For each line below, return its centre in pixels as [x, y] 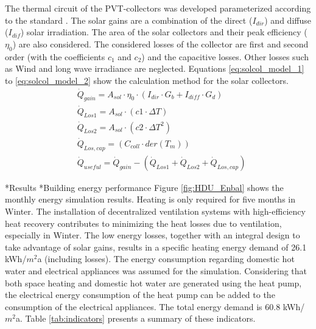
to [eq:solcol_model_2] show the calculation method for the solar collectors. [147, 80]
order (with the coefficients [55, 56]
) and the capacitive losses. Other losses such [225, 56]
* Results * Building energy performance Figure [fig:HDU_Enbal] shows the [144, 187]
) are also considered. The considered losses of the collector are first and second [160, 43]
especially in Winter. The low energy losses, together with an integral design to [153, 235]
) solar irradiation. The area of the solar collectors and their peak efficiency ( [164, 32]
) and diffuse [288, 20]
